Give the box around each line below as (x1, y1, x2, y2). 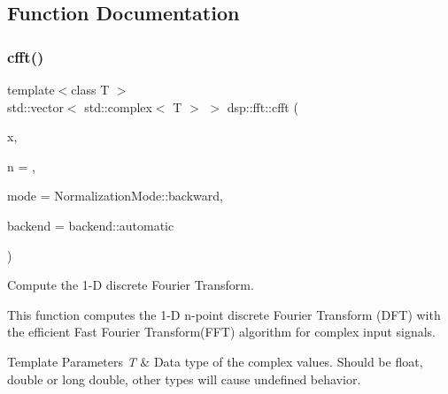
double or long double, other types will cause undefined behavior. (7, 369, 361, 388)
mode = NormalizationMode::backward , (7, 186, 223, 205)
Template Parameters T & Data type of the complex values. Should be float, (7, 352, 423, 370)
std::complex (84, 97, 152, 116)
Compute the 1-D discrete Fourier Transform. (7, 276, 254, 294)
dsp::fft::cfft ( (227, 97, 298, 116)
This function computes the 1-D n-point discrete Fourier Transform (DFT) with (7, 305, 441, 323)
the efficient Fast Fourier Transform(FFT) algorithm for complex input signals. (7, 322, 436, 341)
